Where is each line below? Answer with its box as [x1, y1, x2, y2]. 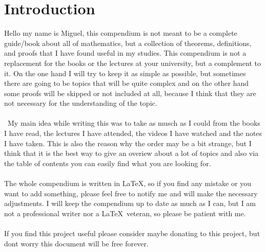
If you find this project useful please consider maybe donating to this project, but [4, 228, 260, 238]
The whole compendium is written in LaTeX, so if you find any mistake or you [4, 178, 251, 189]
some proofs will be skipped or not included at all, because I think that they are [4, 87, 256, 98]
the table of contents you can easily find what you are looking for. [4, 157, 211, 168]
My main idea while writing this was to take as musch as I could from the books [7, 118, 260, 128]
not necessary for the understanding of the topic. [4, 98, 157, 108]
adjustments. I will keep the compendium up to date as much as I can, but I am [4, 198, 256, 209]
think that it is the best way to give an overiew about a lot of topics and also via [4, 148, 259, 158]
